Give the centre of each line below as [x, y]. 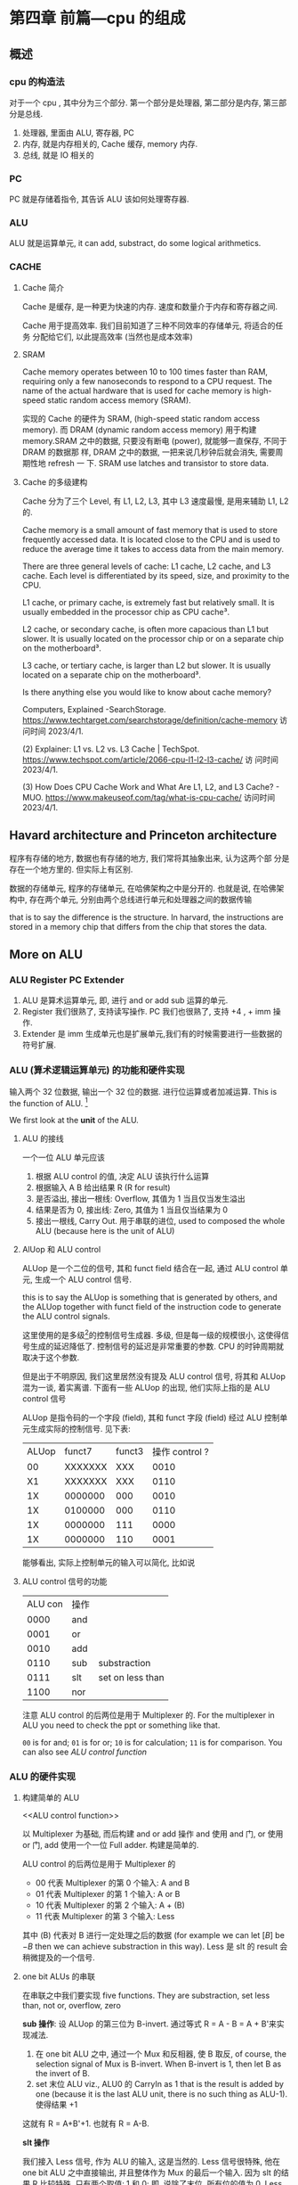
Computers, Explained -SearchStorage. [94, 709]
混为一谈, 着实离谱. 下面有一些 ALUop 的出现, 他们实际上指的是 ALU [146, 1387]
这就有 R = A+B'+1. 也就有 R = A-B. [85, 2123]
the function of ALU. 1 [49, 1102]
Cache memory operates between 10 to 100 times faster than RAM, [145, 372]
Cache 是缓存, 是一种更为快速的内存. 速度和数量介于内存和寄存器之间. [150, 306]
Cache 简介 [43, 287]
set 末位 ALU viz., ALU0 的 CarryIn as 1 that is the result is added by [160, 2084]
